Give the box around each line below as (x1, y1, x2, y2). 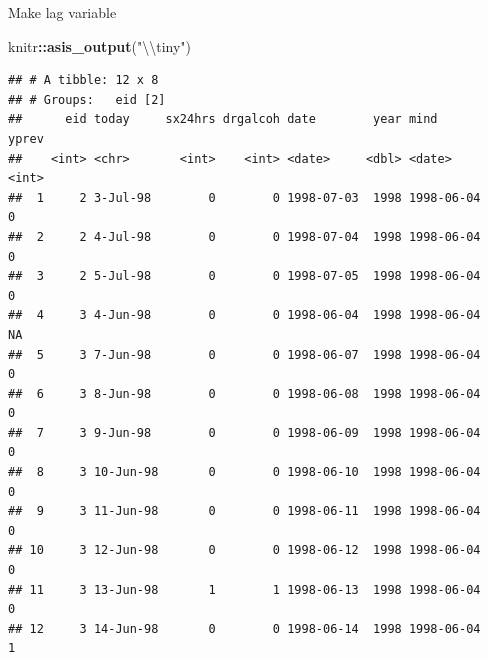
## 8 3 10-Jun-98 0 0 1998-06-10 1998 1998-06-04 (8, 465, 481, 480)
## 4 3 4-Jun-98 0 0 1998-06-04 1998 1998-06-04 (8, 308, 481, 323)
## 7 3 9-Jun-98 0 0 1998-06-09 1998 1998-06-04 (8, 425, 481, 440)
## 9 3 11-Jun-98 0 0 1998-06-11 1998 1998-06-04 (8, 504, 481, 519)
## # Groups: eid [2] (8, 92, 166, 107)
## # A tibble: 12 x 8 (8, 73, 159, 88)
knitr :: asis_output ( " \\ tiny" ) (8, 35, 192, 56)
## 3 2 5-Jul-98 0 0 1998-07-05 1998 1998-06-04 (8, 269, 481, 284)
